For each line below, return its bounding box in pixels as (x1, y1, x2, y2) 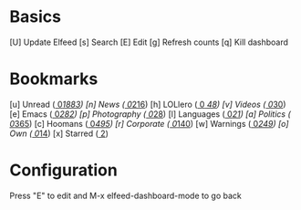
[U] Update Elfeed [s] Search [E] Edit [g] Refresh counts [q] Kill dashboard (9, 37, 289, 47)
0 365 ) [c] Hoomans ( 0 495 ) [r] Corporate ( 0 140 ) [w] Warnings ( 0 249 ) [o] (9, 118, 289, 129)
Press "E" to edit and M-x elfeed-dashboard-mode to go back (9, 190, 242, 201)
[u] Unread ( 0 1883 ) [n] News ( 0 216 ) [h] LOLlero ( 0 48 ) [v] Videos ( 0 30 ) (9, 99, 286, 110)
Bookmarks (9, 68, 99, 89)
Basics (9, 6, 62, 27)
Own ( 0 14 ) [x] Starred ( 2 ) (9, 128, 109, 139)
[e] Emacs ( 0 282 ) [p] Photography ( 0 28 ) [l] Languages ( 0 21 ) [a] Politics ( (9, 108, 292, 120)
